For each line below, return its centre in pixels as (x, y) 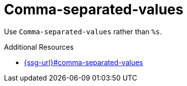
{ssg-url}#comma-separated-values (84, 62)
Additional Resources (39, 47)
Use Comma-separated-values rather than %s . (83, 31)
